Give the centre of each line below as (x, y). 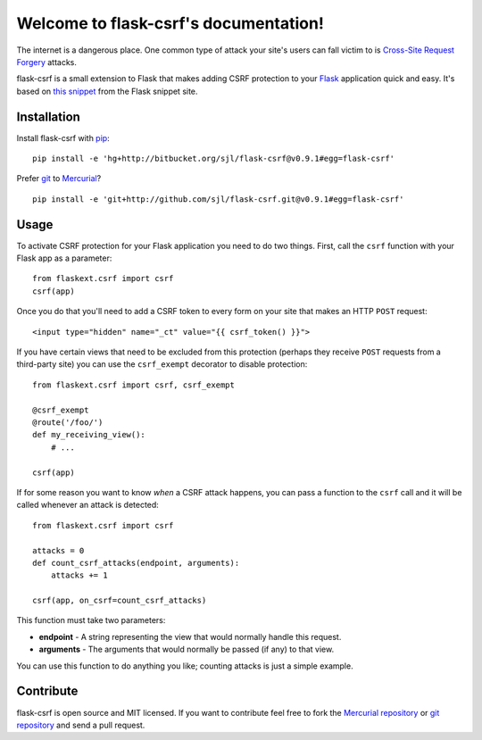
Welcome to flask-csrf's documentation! (170, 23)
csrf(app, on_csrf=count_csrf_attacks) (120, 601)
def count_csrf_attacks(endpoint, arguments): (136, 563)
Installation (48, 116)
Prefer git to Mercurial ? (59, 179)
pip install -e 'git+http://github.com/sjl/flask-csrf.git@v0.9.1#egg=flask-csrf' (218, 199)
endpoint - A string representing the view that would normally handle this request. (190, 636)
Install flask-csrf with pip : (63, 137)
